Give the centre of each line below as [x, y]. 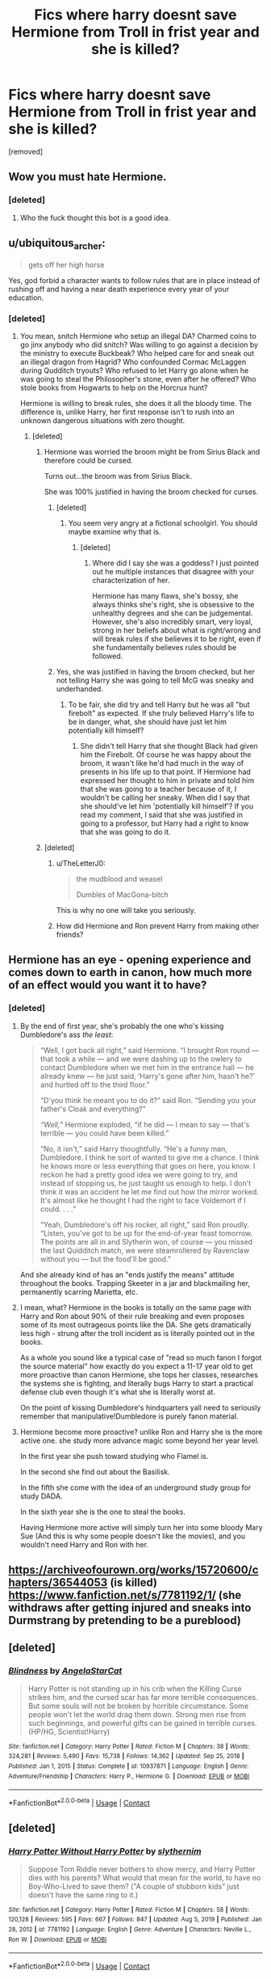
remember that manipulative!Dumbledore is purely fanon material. [129, 1416]
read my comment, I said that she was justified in [162, 814]
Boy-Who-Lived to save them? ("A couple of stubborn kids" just [133, 1886]
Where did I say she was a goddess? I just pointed [176, 563]
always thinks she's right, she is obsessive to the [173, 604]
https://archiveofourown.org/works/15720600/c [133, 1570]
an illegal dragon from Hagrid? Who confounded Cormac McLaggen [133, 362]
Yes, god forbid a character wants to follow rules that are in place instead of [134, 280]
